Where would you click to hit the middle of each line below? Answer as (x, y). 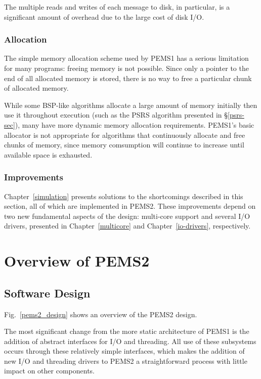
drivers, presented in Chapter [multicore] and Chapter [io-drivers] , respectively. (127, 226)
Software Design (47, 293)
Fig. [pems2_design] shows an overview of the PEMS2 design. (101, 314)
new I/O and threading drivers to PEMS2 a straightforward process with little (126, 361)
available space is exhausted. (48, 154)
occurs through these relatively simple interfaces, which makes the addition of (124, 351)
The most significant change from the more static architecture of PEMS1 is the (127, 331)
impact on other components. (50, 371)
